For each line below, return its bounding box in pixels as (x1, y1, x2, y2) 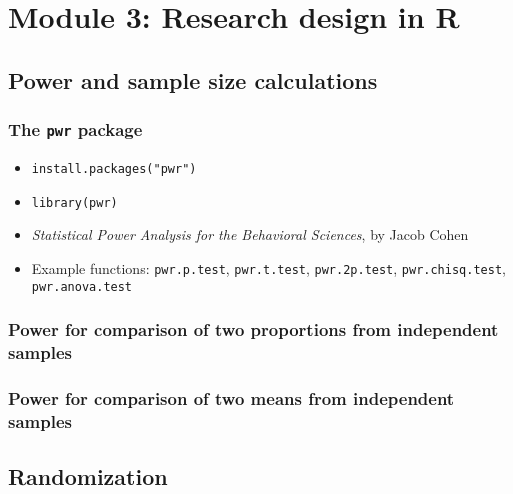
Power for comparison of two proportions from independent (8, 317, 499, 342)
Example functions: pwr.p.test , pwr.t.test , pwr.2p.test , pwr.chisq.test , (31, 257, 506, 278)
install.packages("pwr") (31, 161, 197, 176)
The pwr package (8, 117, 143, 142)
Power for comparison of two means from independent (8, 385, 455, 410)
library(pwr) (31, 195, 118, 210)
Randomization (8, 461, 168, 492)
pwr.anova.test (31, 279, 133, 294)
